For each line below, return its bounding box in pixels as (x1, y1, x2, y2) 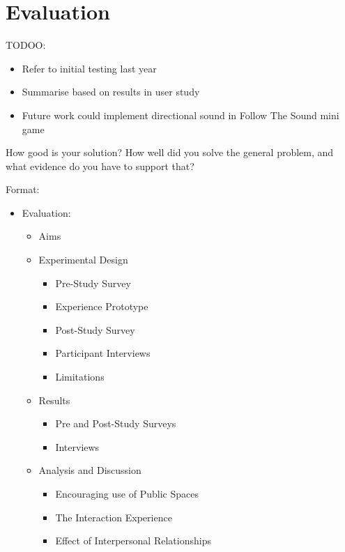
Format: (6, 182, 40, 197)
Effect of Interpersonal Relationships (55, 533, 211, 548)
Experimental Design (38, 252, 128, 267)
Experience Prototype (55, 299, 148, 314)
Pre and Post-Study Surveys (55, 416, 176, 431)
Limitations (55, 369, 105, 384)
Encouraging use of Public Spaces (55, 486, 199, 500)
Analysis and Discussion (38, 463, 141, 477)
